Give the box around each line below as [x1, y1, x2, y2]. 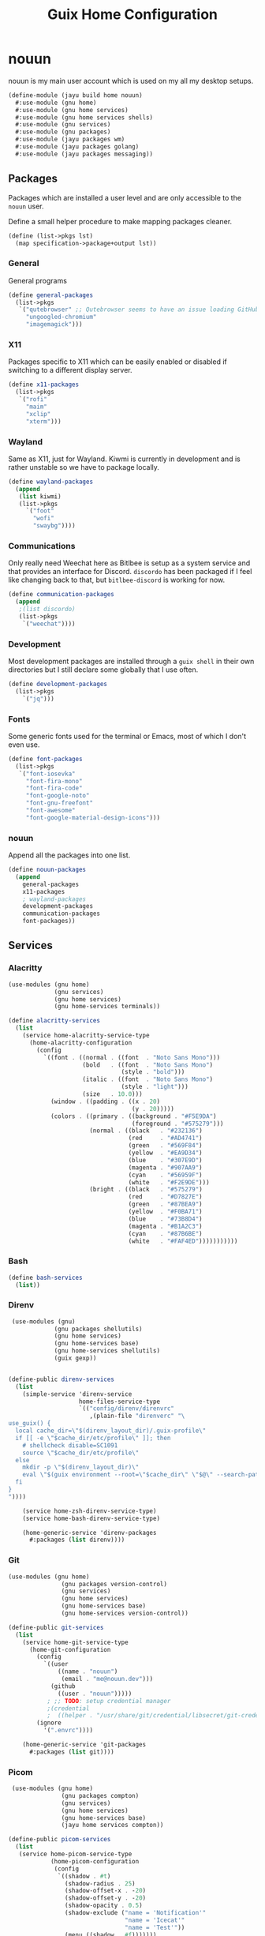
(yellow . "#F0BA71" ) [128, 1208, 203, 1216]
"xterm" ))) [25, 417, 62, 426]
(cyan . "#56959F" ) [128, 1171, 203, 1179]
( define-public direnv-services [8, 1375, 114, 1383]
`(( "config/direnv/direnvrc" [78, 1405, 175, 1413]
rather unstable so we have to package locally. [8, 462, 160, 471]
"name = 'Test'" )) [125, 1923, 185, 1931]
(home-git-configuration [28, 1645, 111, 1653]
